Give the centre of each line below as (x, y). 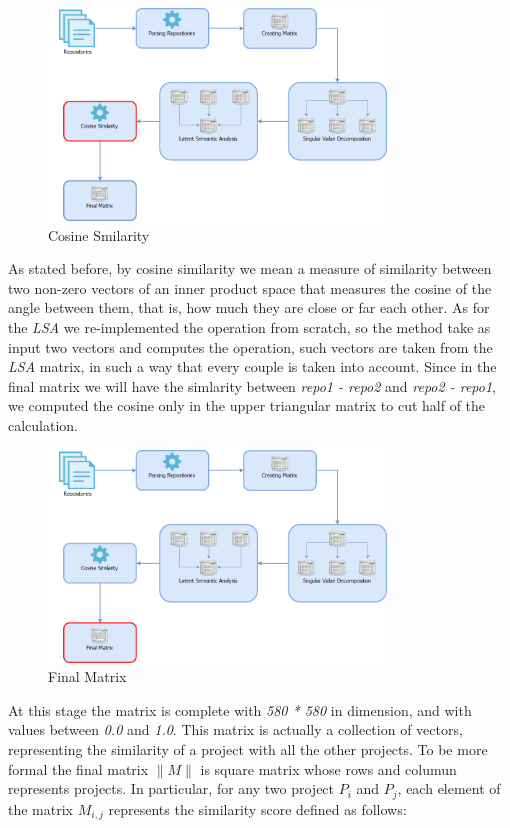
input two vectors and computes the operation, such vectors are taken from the (250, 346)
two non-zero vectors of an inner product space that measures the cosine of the (250, 287)
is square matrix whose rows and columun (328, 768)
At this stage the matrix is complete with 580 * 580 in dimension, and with (240, 709)
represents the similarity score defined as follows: (257, 808)
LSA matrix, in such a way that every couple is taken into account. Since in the (252, 366)
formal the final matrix (78, 768)
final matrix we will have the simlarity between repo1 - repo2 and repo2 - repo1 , (252, 385)
